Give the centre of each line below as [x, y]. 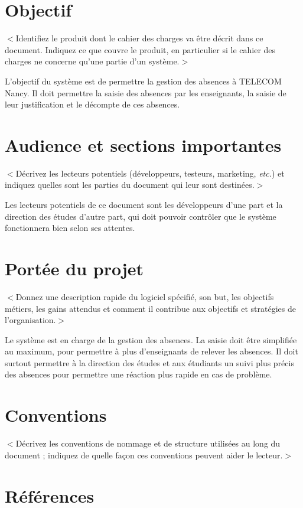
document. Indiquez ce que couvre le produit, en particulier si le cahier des [140, 49]
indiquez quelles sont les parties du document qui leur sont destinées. [130, 185]
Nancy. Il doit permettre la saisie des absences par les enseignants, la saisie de [146, 92]
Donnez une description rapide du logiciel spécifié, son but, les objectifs [145, 296]
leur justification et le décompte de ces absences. [92, 104]
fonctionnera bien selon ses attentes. [70, 228]
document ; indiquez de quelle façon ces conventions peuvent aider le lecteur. [144, 455]
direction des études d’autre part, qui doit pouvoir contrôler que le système [141, 216]
